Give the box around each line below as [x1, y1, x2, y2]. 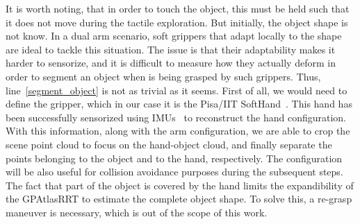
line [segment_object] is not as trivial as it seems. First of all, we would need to [6, 83, 347, 97]
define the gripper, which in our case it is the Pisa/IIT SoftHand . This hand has [6, 96, 352, 111]
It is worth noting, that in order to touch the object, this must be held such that [6, 1, 350, 15]
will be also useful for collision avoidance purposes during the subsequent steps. [6, 164, 343, 179]
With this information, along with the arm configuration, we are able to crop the [6, 123, 350, 138]
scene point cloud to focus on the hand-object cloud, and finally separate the [6, 137, 332, 151]
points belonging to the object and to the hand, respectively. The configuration [6, 150, 343, 165]
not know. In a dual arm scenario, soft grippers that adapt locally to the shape [6, 28, 342, 43]
